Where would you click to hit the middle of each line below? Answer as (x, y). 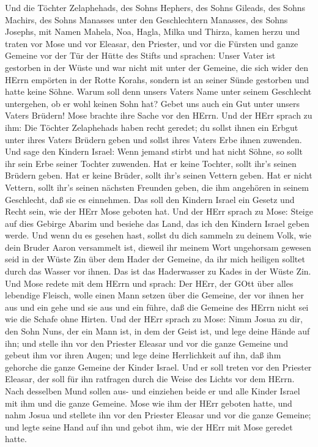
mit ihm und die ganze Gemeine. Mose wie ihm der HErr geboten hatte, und (149, 403)
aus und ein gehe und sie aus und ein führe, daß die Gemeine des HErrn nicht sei (157, 307)
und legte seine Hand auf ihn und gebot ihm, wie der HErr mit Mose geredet (149, 427)
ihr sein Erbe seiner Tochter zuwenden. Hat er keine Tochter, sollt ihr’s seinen (151, 163)
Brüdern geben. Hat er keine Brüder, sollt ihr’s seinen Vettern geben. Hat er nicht (159, 175)
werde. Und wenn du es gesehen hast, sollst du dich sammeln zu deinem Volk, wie (158, 235)
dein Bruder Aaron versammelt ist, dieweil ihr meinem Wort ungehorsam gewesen (158, 247)
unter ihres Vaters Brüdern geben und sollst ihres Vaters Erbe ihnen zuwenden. (153, 139)
